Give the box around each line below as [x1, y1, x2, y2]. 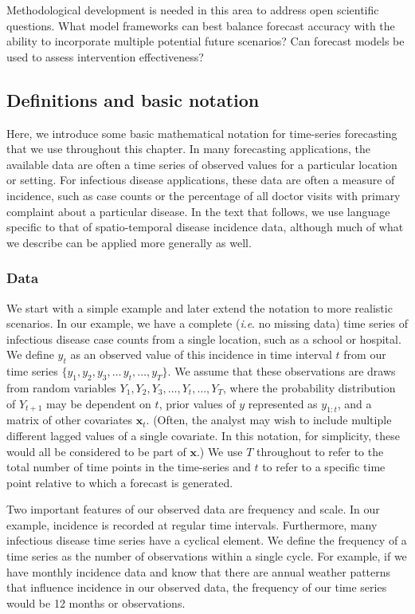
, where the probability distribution [223, 379, 396, 396]
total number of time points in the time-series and [6, 459, 251, 475]
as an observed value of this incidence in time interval [70, 346, 332, 363]
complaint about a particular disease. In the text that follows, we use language [6, 203, 390, 219]
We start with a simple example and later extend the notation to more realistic [6, 299, 393, 316]
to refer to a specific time [262, 459, 386, 475]
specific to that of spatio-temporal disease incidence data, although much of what [6, 218, 404, 235]
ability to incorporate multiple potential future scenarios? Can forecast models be [6, 33, 405, 49]
